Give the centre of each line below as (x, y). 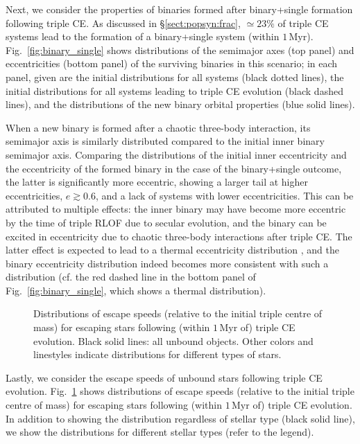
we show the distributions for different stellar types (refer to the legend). (160, 432)
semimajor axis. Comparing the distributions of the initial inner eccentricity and (176, 154)
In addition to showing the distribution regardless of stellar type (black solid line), (180, 418)
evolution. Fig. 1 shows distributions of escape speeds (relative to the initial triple (180, 391)
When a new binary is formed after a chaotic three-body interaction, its (158, 127)
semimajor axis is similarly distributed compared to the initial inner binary (165, 141)
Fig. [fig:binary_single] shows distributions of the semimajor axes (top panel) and (180, 50)
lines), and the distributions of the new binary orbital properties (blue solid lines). (180, 104)
